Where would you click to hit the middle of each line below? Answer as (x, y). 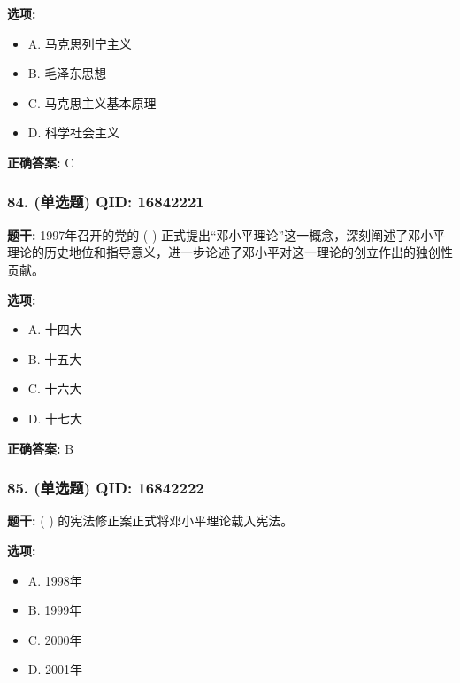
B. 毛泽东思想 (67, 73)
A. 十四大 (55, 329)
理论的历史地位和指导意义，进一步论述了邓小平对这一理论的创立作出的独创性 (230, 252)
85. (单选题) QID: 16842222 (106, 488)
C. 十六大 (55, 388)
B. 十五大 (55, 358)
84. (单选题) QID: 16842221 (106, 202)
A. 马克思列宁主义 (80, 43)
